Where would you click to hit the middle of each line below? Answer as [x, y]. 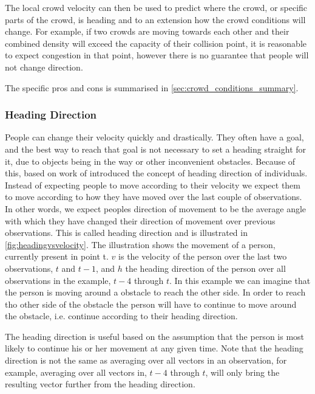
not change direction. [44, 67]
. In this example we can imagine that [240, 280]
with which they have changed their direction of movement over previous [140, 220]
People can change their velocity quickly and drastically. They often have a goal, [154, 137]
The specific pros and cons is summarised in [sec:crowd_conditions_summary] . [152, 87]
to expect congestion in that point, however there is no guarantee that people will [157, 55]
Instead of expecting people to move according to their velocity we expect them [153, 185]
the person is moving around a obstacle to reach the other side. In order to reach [155, 292]
